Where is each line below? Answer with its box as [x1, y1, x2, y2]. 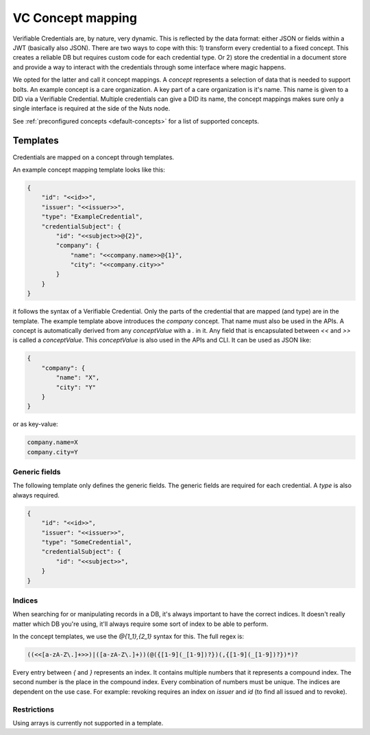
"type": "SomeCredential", [41, 538, 133, 546]
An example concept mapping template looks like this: [12, 165, 166, 174]
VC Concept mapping [12, 10, 137, 25]
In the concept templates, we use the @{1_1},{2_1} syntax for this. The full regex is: [12, 632, 245, 641]
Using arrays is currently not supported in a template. [12, 719, 164, 727]
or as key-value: [12, 420, 58, 428]
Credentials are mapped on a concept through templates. [12, 153, 175, 161]
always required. [12, 491, 60, 499]
